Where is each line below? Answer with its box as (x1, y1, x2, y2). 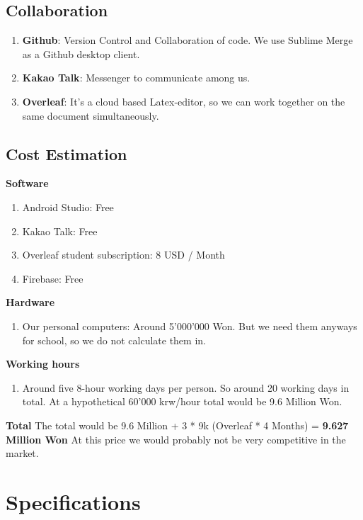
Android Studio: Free (22, 199, 114, 214)
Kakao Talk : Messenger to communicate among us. (22, 70, 250, 85)
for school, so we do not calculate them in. (22, 332, 206, 347)
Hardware (6, 295, 55, 310)
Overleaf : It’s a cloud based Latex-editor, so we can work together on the (22, 94, 345, 108)
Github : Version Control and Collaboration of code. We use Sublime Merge (22, 33, 353, 47)
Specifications (6, 487, 141, 516)
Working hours (6, 356, 80, 371)
